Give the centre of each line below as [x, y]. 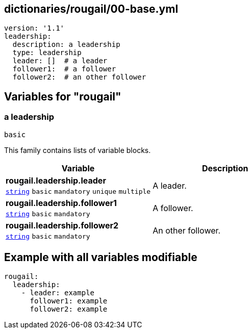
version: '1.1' [34, 28]
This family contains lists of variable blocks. [78, 150]
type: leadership [47, 53]
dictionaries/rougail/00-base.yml [91, 9]
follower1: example [69, 301]
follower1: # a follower [64, 69]
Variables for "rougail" [63, 96]
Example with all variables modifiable [101, 258]
